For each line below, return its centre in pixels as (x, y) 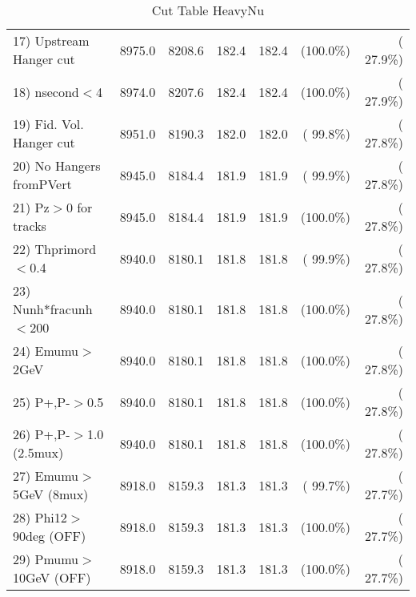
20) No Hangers (57, 165)
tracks (30, 226)
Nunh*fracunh (53, 309)
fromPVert (42, 184)
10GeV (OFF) (52, 577)
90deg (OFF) (50, 536)
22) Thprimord (55, 249)
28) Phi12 (40, 517)
